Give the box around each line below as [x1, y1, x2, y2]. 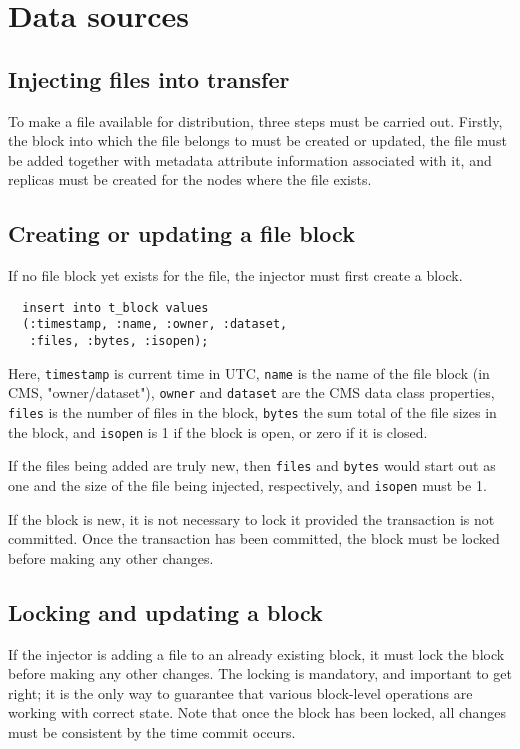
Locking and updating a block [8, 596, 323, 627]
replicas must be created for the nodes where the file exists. [8, 169, 372, 190]
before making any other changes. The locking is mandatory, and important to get [8, 663, 512, 684]
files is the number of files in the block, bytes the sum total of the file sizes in [8, 402, 497, 423]
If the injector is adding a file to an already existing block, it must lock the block [8, 643, 505, 664]
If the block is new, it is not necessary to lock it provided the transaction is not [8, 508, 495, 529]
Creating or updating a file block [8, 218, 355, 249]
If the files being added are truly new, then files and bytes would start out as [8, 455, 496, 476]
